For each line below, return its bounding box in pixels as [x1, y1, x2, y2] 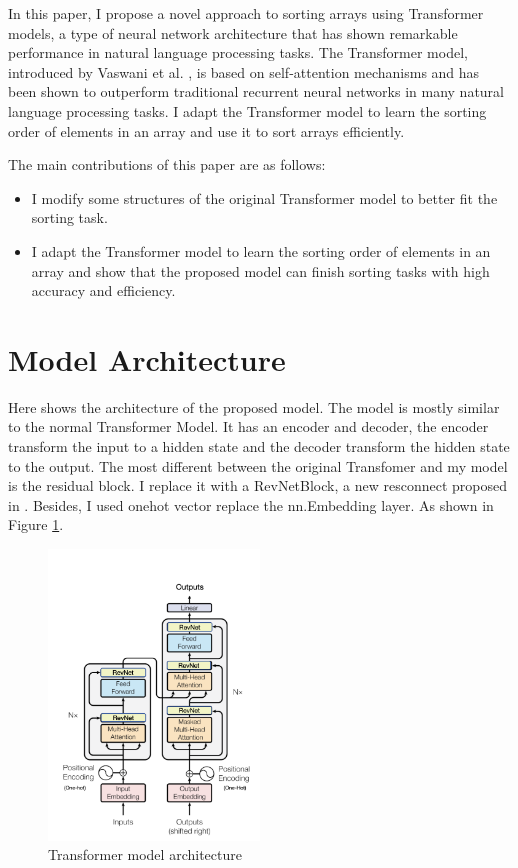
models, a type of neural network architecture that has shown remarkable [8, 22, 458, 43]
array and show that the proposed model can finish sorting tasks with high [31, 260, 490, 281]
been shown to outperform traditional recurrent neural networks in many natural [8, 81, 505, 102]
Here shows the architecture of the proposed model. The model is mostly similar [8, 396, 500, 417]
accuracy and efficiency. [31, 280, 176, 301]
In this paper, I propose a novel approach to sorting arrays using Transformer [8, 3, 484, 23]
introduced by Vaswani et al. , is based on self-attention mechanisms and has [8, 61, 480, 82]
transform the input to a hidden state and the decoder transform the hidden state [8, 436, 510, 457]
